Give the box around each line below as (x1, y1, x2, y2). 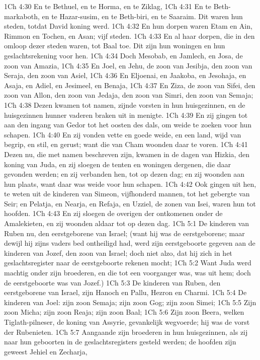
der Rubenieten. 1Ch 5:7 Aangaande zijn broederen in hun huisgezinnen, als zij (4, 326, 248, 337)
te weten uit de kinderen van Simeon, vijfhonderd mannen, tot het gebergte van (4, 188, 250, 199)
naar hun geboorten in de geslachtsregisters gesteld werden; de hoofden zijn (4, 336, 236, 347)
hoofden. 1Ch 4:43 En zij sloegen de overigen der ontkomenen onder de (4, 208, 223, 219)
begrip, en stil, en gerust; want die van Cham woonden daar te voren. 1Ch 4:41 (4, 139, 248, 150)
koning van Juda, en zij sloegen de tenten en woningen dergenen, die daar (4, 159, 231, 169)
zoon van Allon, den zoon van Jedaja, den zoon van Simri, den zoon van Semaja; (4, 90, 253, 100)
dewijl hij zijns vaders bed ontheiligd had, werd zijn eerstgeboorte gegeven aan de (4, 238, 255, 248)
